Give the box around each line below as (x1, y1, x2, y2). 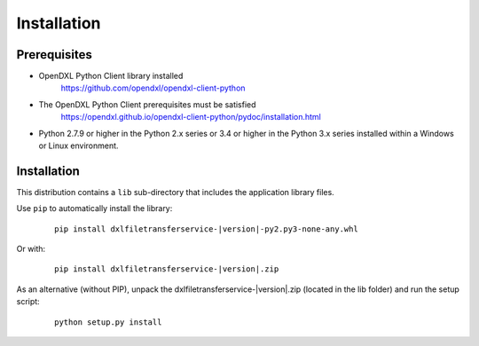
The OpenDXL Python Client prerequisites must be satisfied (38, 98, 256, 110)
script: (16, 296, 40, 307)
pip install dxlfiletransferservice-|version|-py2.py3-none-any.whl (54, 224, 358, 234)
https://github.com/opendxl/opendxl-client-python (60, 83, 246, 93)
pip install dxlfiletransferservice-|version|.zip (54, 264, 279, 274)
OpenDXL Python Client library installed (38, 71, 184, 82)
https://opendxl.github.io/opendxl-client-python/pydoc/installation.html (60, 112, 321, 122)
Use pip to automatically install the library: (16, 203, 173, 214)
